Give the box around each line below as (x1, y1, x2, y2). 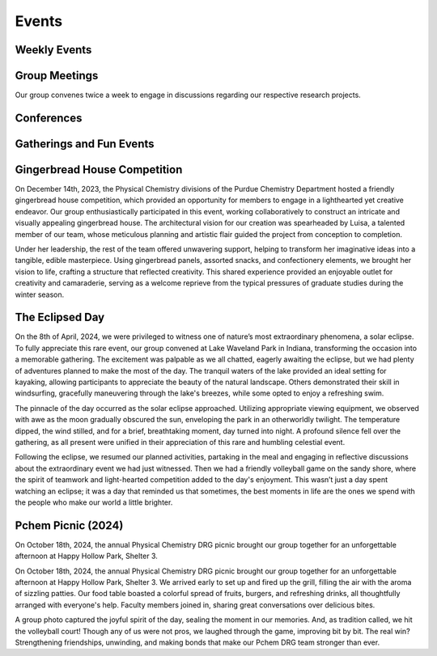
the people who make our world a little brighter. (15, 497, 173, 507)
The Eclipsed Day (15, 311, 105, 324)
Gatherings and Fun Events (15, 137, 155, 150)
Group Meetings (15, 69, 99, 83)
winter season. (15, 290, 65, 299)
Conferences (15, 111, 83, 125)
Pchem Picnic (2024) (15, 518, 124, 532)
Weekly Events (15, 43, 92, 57)
